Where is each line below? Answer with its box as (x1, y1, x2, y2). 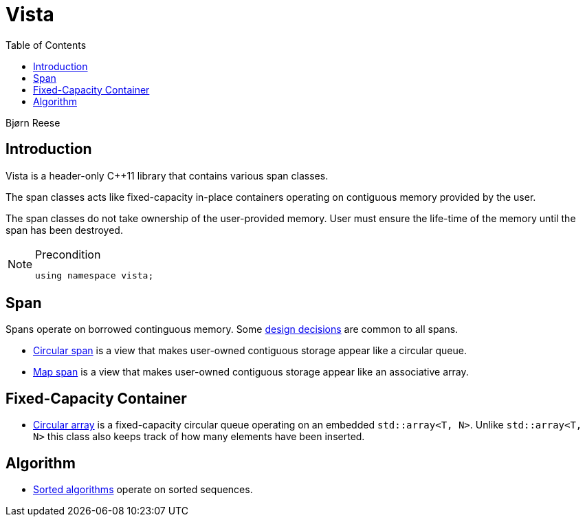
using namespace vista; (35, 270, 154, 281)
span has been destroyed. (5, 224, 123, 236)
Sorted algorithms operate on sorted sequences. (33, 483, 253, 496)
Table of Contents (5, 39, 87, 51)
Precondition (35, 247, 101, 261)
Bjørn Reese (5, 116, 60, 129)
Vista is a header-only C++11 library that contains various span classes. (5, 169, 329, 182)
